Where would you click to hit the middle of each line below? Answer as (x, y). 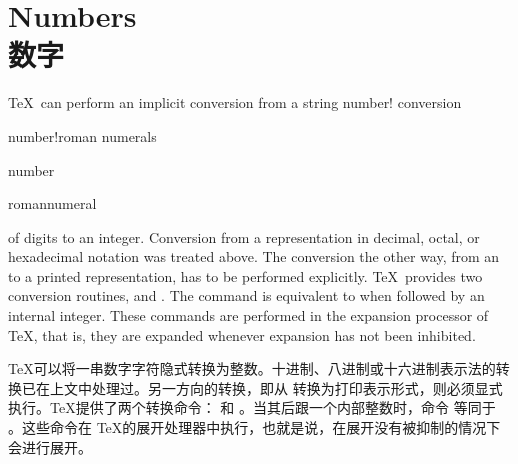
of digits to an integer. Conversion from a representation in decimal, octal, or (244, 236)
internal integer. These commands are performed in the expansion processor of (248, 315)
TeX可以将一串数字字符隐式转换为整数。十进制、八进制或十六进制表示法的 (252, 368)
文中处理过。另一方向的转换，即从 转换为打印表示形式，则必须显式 (283, 387)
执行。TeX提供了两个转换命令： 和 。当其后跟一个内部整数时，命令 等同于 (252, 407)
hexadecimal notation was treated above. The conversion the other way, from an (254, 256)
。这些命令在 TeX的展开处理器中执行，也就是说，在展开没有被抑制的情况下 (254, 427)
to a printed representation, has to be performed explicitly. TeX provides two (245, 275)
